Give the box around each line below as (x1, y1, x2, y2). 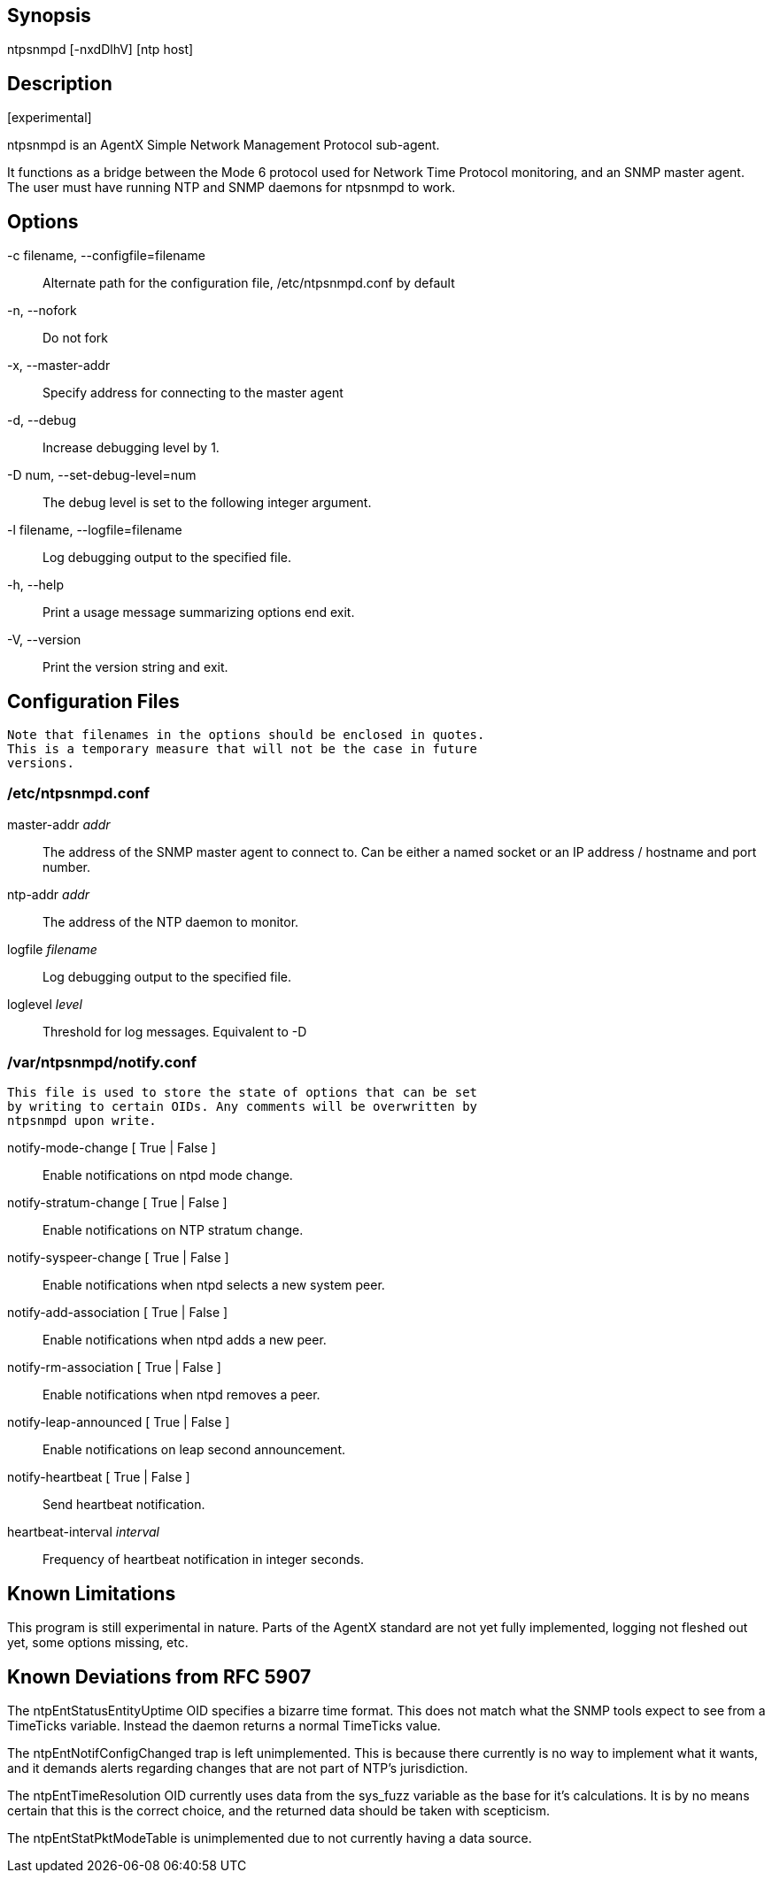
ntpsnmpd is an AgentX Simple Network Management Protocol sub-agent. (7, 137, 440, 153)
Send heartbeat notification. (42, 1497, 205, 1513)
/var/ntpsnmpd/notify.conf (7, 1053, 197, 1072)
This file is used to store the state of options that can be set (7, 1085, 478, 1100)
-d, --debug (7, 412, 77, 428)
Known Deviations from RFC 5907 (7, 1665, 312, 1688)
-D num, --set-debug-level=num (7, 467, 197, 483)
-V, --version (7, 632, 81, 648)
